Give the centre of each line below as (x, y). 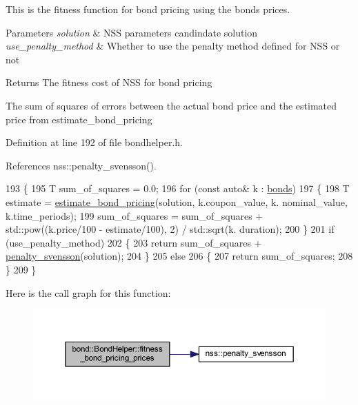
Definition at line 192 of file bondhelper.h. (94, 142)
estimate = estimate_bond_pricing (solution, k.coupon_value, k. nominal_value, (177, 201)
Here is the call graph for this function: (88, 292)
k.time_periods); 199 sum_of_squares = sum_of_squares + (135, 215)
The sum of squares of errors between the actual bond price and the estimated (171, 105)
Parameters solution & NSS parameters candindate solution (132, 32)
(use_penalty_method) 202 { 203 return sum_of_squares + (134, 242)
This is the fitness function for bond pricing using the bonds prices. (148, 9)
